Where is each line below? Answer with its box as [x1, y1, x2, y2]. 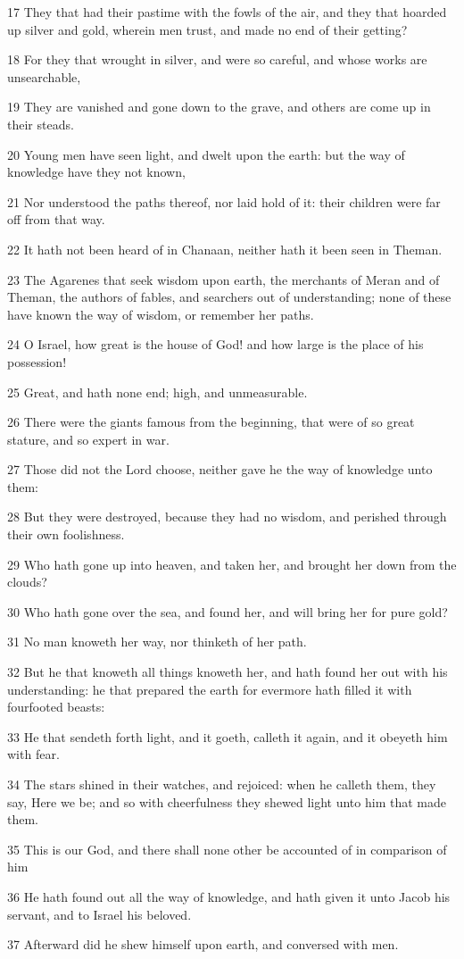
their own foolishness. [7, 525, 125, 544]
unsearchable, [7, 67, 81, 86]
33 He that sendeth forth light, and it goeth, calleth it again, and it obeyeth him [7, 727, 448, 746]
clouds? [7, 572, 47, 591]
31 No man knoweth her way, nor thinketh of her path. [7, 632, 307, 651]
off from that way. [7, 210, 105, 229]
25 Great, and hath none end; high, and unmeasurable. [7, 382, 308, 401]
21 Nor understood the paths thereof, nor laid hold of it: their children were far [7, 192, 441, 211]
